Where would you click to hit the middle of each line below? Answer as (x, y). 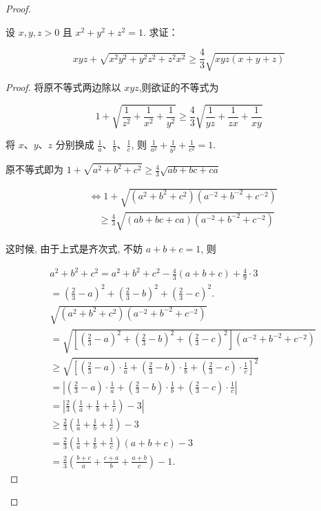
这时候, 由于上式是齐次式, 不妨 (74, 249)
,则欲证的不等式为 (179, 87)
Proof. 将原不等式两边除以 (63, 87)
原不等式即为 (34, 169)
